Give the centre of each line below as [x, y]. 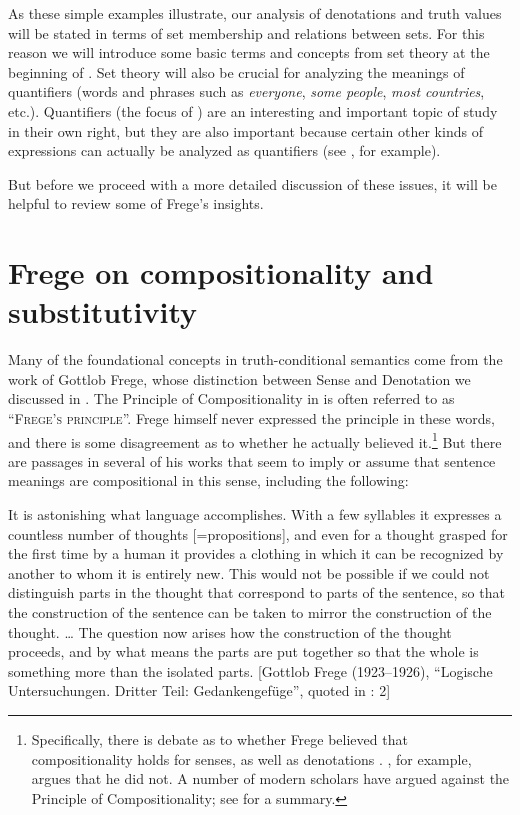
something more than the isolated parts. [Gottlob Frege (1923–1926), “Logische [250, 670]
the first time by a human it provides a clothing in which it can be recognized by [256, 553]
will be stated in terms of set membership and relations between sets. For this [246, 32]
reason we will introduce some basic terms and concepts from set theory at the [249, 52]
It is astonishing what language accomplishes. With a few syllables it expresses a [255, 514]
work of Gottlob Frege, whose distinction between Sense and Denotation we [239, 378]
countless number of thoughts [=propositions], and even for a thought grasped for [258, 533]
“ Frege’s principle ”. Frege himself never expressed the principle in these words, [251, 418]
